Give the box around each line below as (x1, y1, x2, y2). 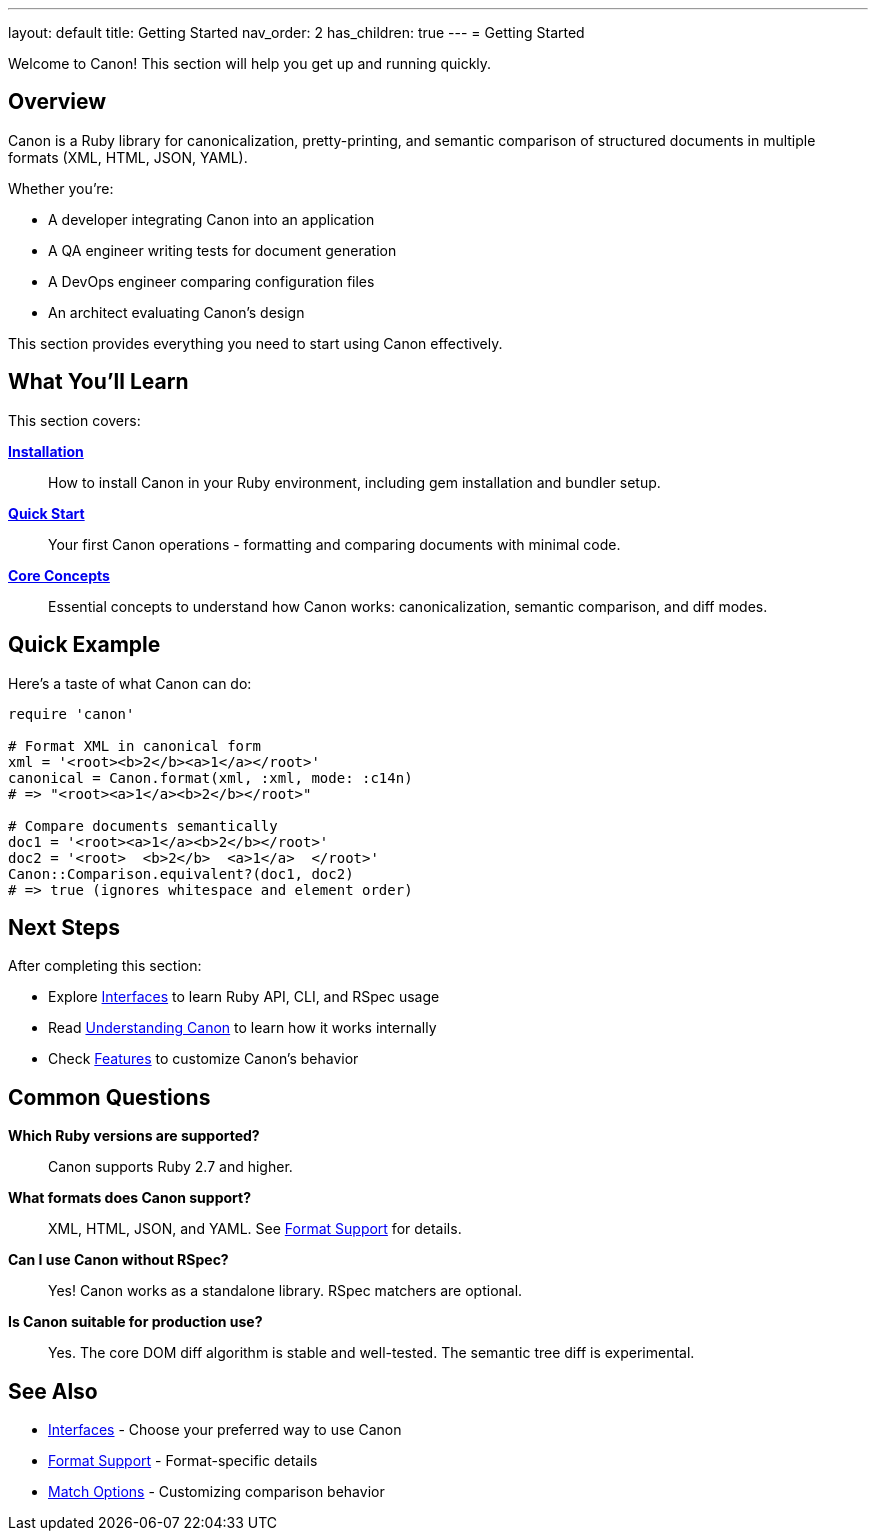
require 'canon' (8, 705, 135, 722)
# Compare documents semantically (8, 817, 278, 834)
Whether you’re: (8, 179, 114, 197)
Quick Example (8, 632, 161, 658)
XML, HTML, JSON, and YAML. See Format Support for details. (48, 1220, 462, 1238)
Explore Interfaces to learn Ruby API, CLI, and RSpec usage (48, 988, 440, 1006)
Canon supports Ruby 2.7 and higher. (48, 1158, 293, 1176)
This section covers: (8, 411, 141, 429)
